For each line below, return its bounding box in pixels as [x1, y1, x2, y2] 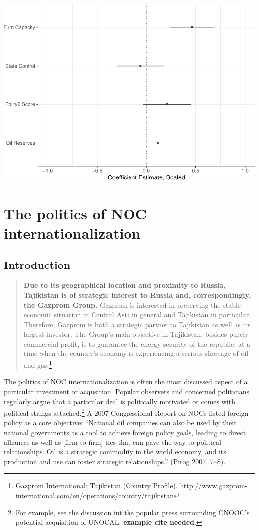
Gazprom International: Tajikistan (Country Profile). [15, 480, 178, 491]
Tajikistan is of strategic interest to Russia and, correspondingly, [23, 289, 251, 300]
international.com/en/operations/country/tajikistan [15, 490, 174, 500]
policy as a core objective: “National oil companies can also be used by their [4, 417, 237, 428]
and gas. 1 [23, 358, 52, 370]
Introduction [4, 257, 71, 272]
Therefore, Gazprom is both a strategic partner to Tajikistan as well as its [23, 319, 251, 329]
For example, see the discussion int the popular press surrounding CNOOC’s [15, 507, 250, 517]
